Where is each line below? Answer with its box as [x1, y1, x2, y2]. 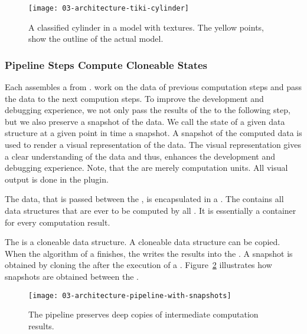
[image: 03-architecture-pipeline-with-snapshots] [28, 291, 231, 300]
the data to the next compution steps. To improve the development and [5, 92, 264, 104]
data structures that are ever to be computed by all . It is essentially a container [5, 204, 296, 216]
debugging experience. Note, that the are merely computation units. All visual [5, 161, 288, 174]
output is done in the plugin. [5, 173, 109, 185]
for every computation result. [5, 216, 110, 228]
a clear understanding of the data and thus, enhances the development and [5, 150, 276, 162]
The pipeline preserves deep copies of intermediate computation [28, 308, 259, 320]
